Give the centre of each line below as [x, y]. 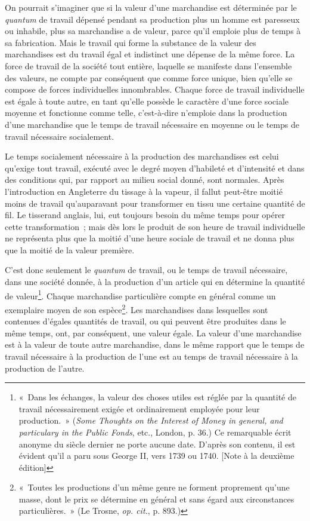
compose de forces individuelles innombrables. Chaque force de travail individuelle [155, 89]
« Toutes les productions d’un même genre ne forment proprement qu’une [154, 487]
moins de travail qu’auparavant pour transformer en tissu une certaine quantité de [155, 203]
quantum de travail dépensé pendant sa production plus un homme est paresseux [152, 19]
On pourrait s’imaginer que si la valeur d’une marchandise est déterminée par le [151, 7]
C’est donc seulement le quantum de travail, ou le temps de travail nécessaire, [146, 270]
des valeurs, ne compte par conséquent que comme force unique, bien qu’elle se [149, 77]
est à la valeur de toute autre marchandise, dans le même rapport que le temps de [155, 344]
